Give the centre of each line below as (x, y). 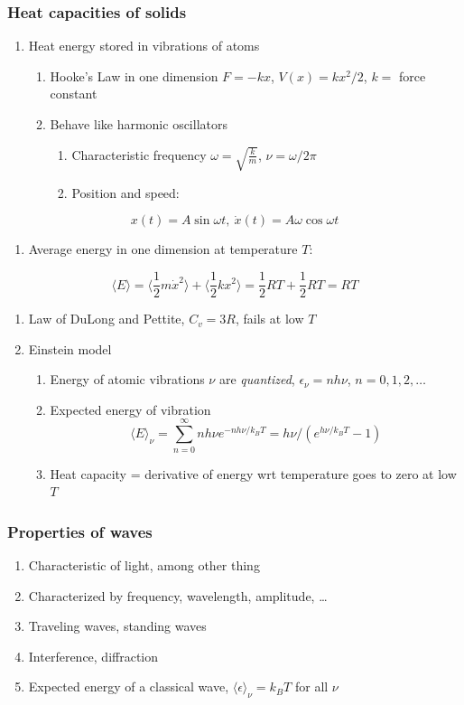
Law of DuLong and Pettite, (107, 319)
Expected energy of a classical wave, (129, 686)
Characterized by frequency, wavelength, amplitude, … (178, 595)
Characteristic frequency (139, 154)
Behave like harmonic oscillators (139, 124)
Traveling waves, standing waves (117, 626)
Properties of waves (80, 531)
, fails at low (270, 319)
